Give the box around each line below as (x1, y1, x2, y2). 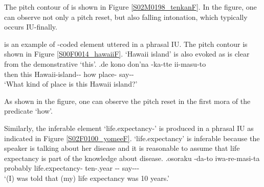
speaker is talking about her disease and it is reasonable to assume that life (4, 143, 240, 153)
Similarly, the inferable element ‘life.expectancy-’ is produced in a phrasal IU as (4, 122, 254, 133)
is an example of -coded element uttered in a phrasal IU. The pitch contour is (4, 38, 248, 49)
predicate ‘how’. (4, 105, 53, 116)
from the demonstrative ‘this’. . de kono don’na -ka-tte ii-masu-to (4, 58, 206, 69)
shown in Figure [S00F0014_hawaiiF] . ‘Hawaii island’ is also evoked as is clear (4, 48, 250, 59)
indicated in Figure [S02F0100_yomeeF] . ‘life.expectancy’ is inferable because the (4, 132, 260, 143)
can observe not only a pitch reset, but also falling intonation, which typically (4, 11, 248, 22)
